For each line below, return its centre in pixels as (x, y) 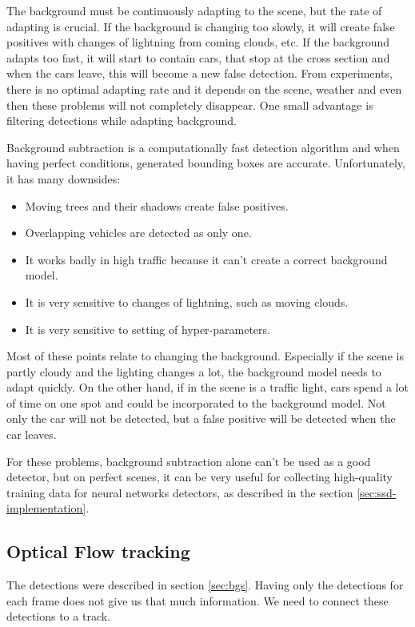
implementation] (46, 508)
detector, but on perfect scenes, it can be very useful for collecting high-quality (200, 477)
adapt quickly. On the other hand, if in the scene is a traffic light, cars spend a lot (207, 387)
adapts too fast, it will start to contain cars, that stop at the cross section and (198, 57)
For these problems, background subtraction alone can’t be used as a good (189, 461)
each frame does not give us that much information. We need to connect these (198, 600)
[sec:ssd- (377, 492)
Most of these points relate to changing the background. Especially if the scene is (205, 356)
